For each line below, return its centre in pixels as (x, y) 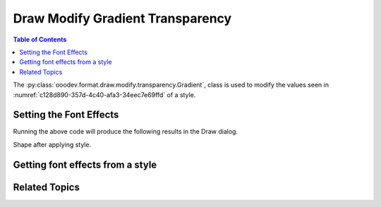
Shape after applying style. (52, 144)
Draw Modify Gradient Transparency (122, 18)
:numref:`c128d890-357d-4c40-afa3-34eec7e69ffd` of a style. (104, 94)
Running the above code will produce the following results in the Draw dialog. (126, 132)
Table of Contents (40, 39)
